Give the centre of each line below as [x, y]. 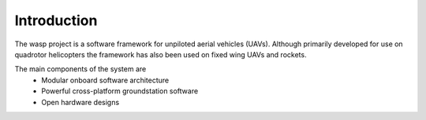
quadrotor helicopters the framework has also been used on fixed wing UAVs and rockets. [161, 54]
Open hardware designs [80, 102]
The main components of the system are [80, 69]
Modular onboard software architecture [105, 80]
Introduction [56, 20]
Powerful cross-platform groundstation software [120, 91]
